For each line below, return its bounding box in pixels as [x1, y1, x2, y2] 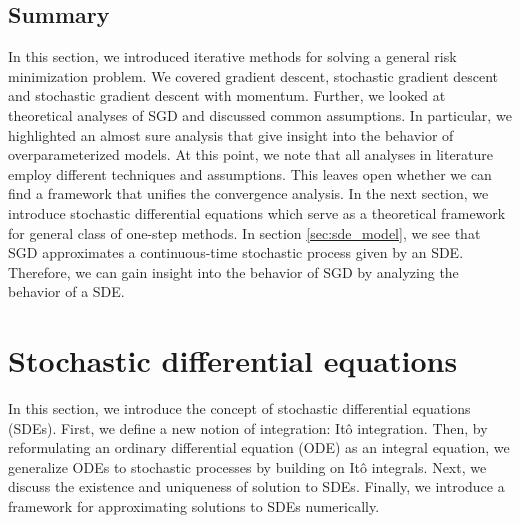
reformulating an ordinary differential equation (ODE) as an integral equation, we [8, 437, 510, 458]
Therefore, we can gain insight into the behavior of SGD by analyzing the [8, 261, 459, 282]
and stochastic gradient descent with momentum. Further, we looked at [8, 85, 446, 106]
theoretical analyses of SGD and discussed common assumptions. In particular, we [8, 104, 512, 125]
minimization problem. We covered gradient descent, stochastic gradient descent [8, 65, 499, 86]
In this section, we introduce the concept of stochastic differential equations [8, 398, 471, 419]
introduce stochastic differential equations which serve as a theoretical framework [8, 202, 506, 223]
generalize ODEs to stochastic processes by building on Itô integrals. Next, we [8, 456, 487, 477]
